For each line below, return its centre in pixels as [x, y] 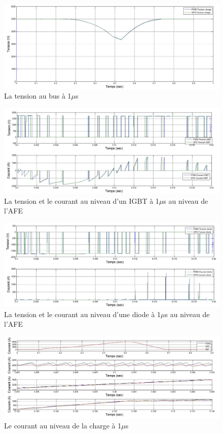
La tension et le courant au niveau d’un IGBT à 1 [82, 200]
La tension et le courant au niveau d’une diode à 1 [83, 314]
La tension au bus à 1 [38, 96]
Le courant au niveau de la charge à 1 [63, 426]
